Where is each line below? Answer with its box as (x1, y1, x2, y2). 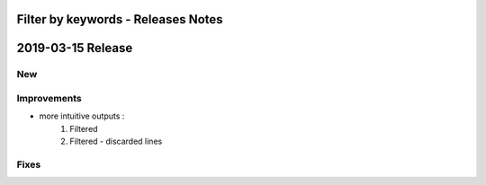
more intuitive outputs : (39, 110, 125, 121)
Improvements (16, 92, 82, 104)
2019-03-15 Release (16, 40, 133, 56)
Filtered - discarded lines (69, 136, 163, 147)
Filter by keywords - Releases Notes (16, 12, 224, 27)
